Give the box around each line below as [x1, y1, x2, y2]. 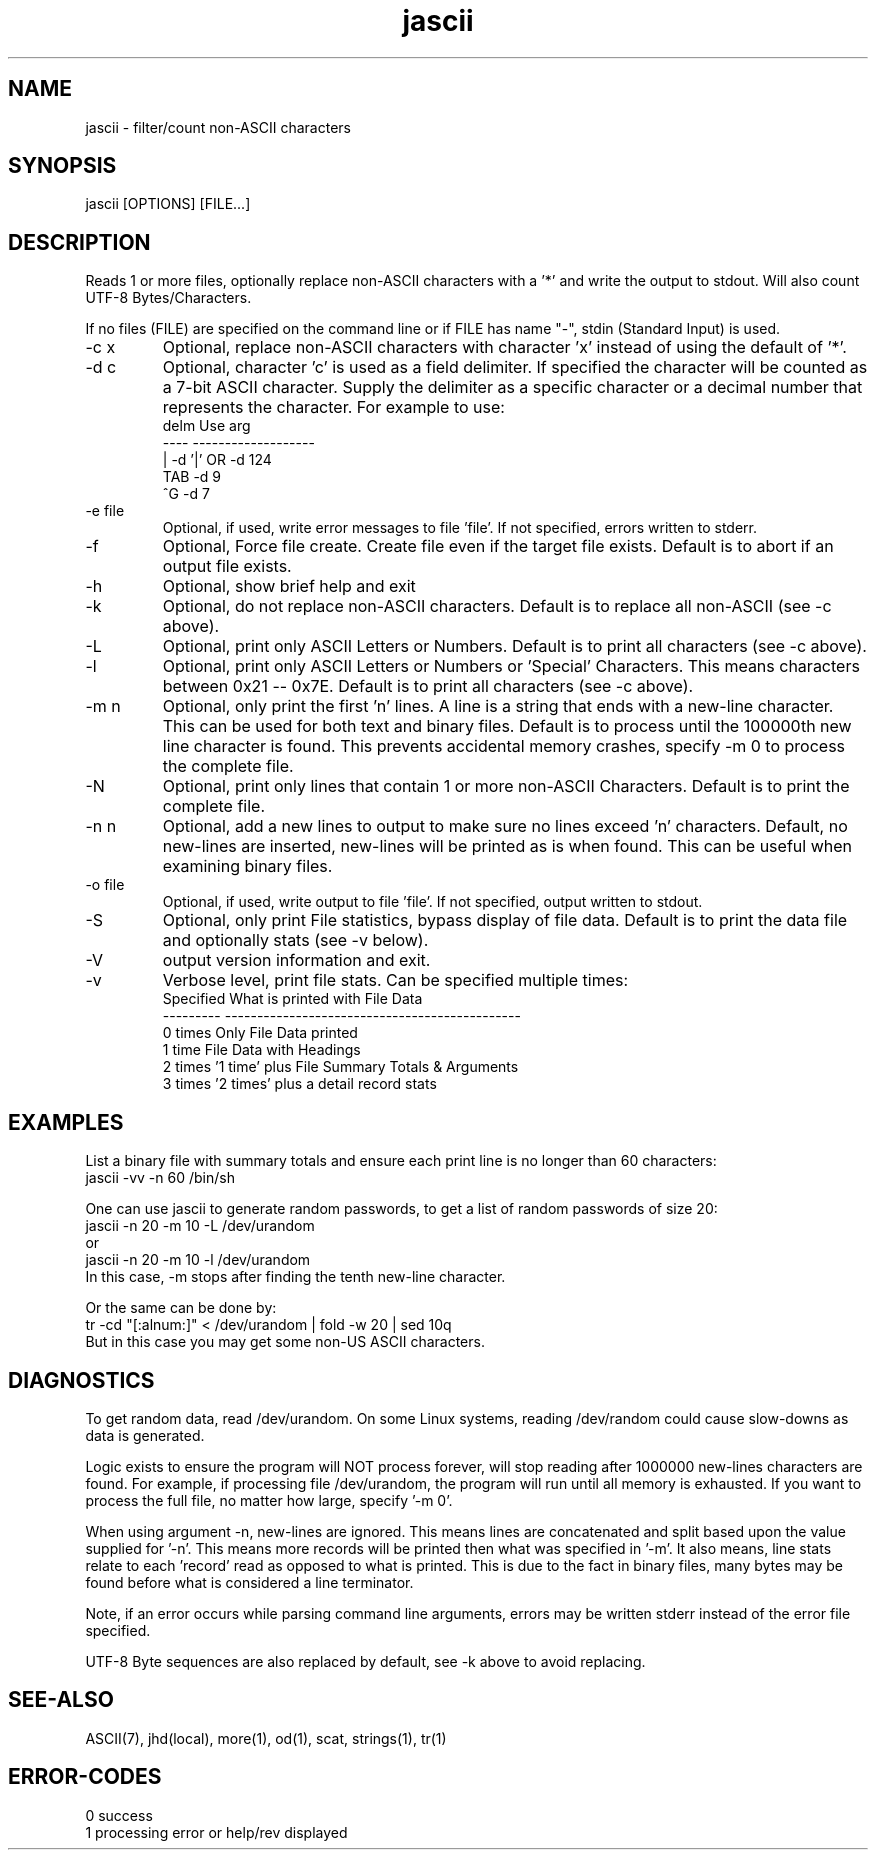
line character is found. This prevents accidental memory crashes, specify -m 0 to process [162, 736, 846, 757]
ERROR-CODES [8, 1764, 162, 1790]
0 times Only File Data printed [162, 1024, 358, 1042]
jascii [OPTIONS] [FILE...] [85, 195, 251, 213]
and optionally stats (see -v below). [162, 930, 429, 951]
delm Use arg [162, 417, 251, 435]
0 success [85, 1806, 153, 1824]
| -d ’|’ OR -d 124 [162, 451, 272, 469]
